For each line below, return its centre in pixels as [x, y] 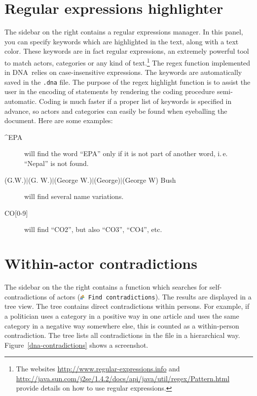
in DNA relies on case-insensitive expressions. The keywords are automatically [123, 72]
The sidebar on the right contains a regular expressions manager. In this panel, [124, 32]
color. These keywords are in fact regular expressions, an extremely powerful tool [127, 51]
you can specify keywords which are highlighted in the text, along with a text [122, 41]
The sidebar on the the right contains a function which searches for [106, 287]
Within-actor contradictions [101, 263]
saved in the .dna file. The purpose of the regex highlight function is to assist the [128, 82]
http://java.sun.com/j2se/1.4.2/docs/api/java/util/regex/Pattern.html [123, 378]
